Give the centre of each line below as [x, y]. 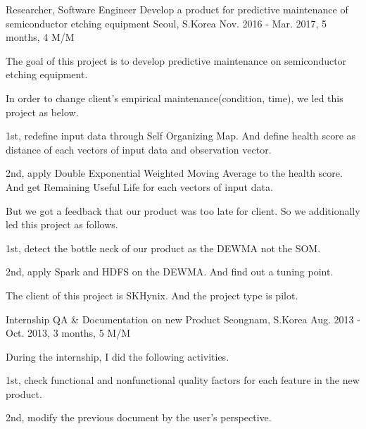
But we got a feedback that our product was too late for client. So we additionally [183, 210]
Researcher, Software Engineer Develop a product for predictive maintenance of [177, 9]
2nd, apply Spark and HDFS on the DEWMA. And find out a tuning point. [170, 272]
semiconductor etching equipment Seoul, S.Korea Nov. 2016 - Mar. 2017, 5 [166, 23]
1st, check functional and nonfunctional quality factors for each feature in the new [183, 380]
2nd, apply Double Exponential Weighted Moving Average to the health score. [174, 173]
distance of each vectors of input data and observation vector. [139, 149]
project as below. [42, 112]
